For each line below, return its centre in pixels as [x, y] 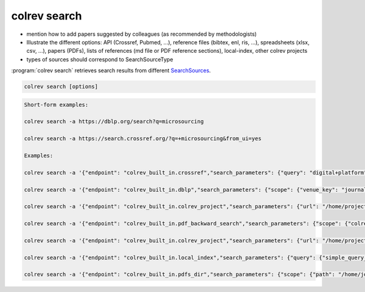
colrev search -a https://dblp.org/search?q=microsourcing [114, 122]
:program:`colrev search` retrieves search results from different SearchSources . [111, 70]
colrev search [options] [61, 87]
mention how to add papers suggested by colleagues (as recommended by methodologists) [141, 34]
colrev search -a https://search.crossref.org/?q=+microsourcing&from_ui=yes [143, 139]
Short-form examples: [56, 104]
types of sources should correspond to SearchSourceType [100, 59]
